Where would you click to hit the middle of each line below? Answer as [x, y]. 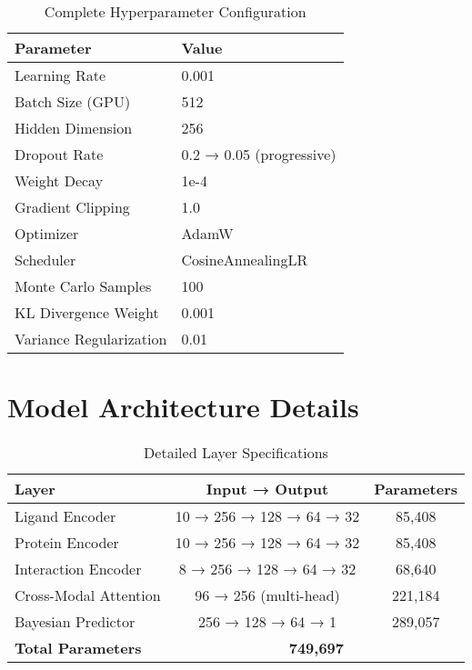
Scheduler [45, 260]
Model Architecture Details [183, 407]
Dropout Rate [59, 154]
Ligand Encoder [65, 516]
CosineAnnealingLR [245, 260]
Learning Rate [60, 75]
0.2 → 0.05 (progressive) [259, 154]
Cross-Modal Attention [88, 595]
